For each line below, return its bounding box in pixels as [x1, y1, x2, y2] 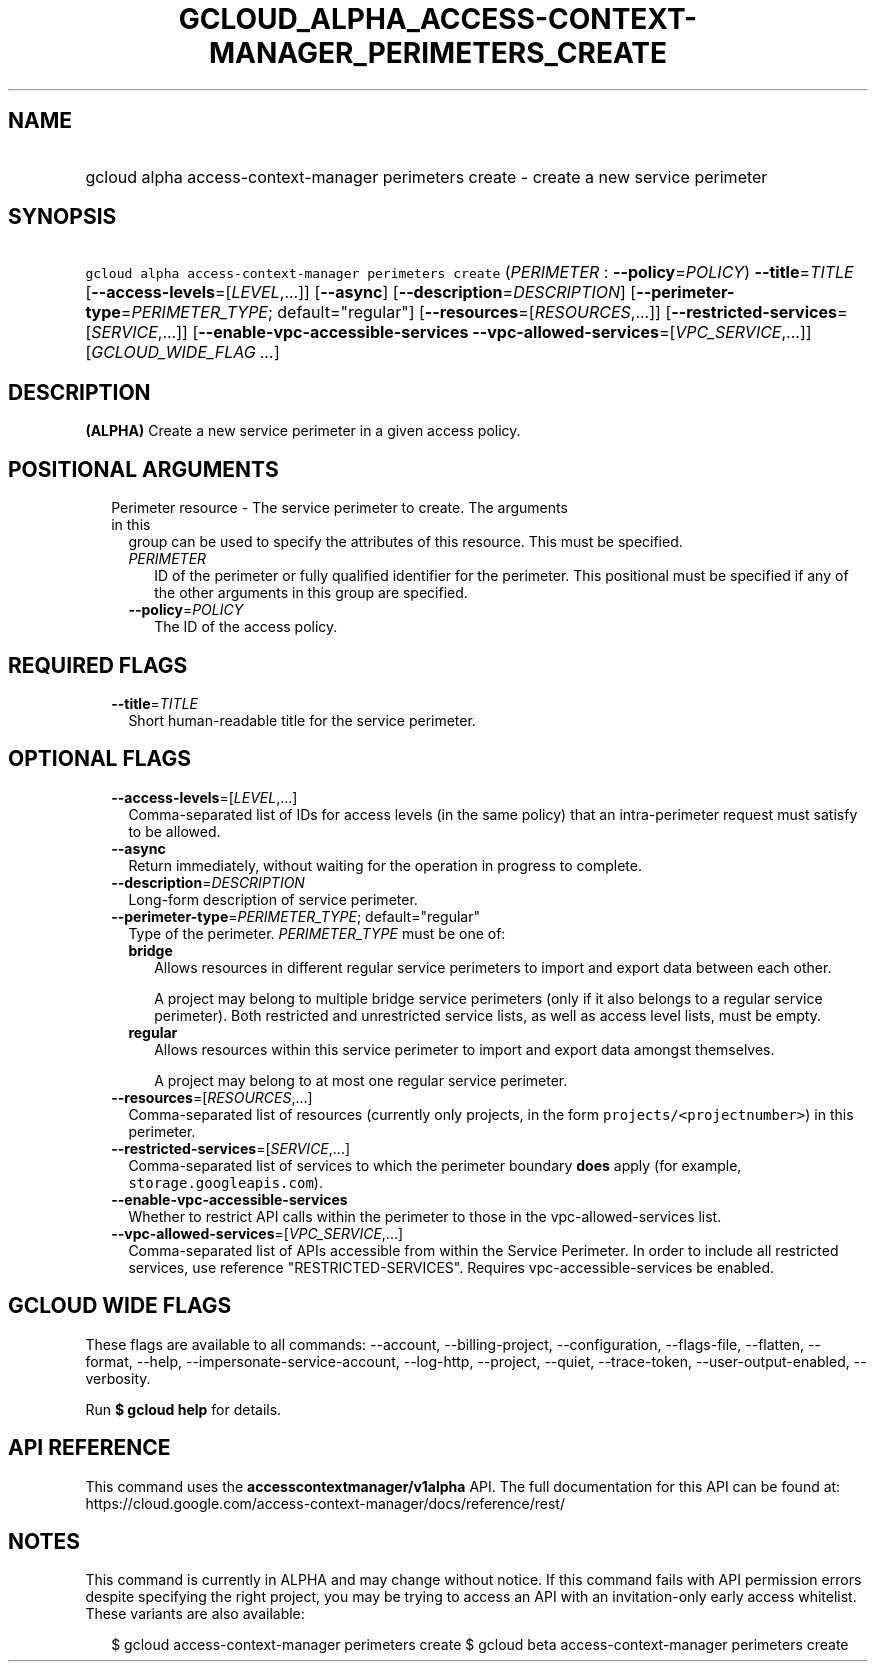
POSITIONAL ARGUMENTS [8, 456, 279, 482]
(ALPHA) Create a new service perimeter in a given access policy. [85, 422, 521, 440]
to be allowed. [128, 822, 221, 840]
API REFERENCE [8, 1435, 171, 1461]
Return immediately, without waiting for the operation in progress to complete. [128, 856, 642, 874]
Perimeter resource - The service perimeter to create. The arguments [111, 499, 568, 517]
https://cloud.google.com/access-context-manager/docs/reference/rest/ [85, 1494, 565, 1512]
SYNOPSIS [8, 204, 117, 230]
